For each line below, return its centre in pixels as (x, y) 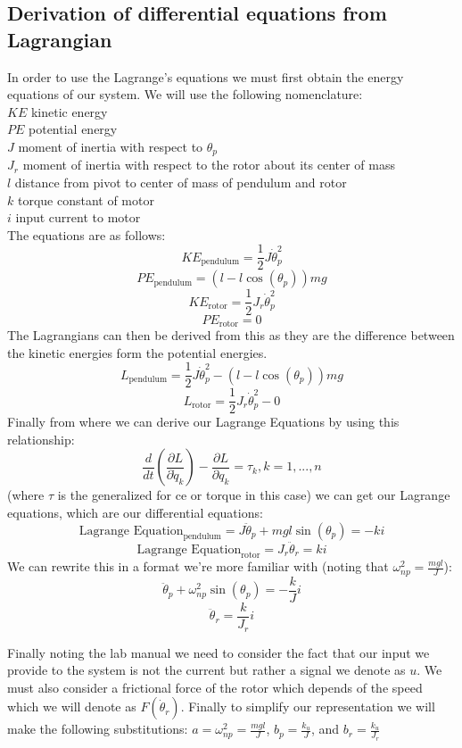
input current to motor (78, 217)
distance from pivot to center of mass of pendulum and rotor (181, 183)
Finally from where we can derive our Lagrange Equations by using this (203, 422)
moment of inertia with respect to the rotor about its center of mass (209, 165)
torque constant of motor (86, 199)
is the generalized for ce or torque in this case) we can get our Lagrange (254, 495)
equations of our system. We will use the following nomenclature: (185, 94)
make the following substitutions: (98, 729)
